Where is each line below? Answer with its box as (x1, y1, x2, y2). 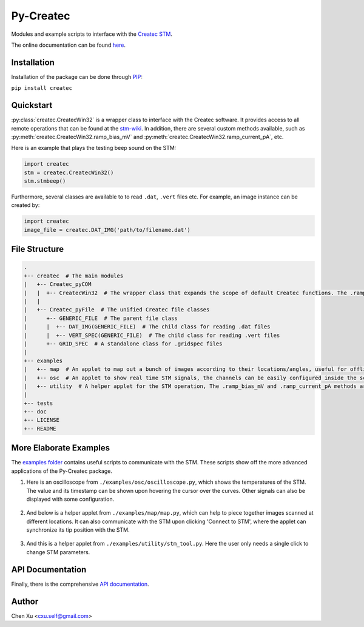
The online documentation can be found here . (11, 41, 126, 49)
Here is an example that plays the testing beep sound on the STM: (11, 144, 177, 152)
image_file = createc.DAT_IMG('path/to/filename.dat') (24, 226, 190, 233)
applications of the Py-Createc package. (11, 467, 112, 475)
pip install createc (11, 85, 73, 92)
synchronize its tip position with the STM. (26, 526, 130, 534)
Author (11, 596, 39, 606)
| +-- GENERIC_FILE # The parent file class (24, 314, 178, 322)
